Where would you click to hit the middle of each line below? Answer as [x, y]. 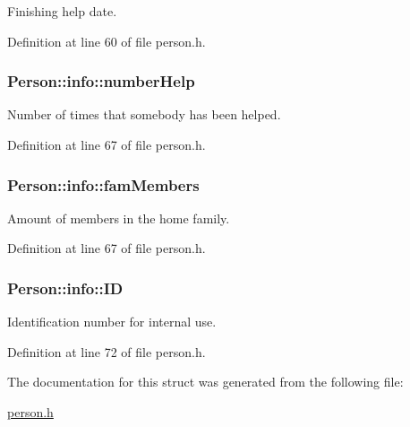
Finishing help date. [62, 11]
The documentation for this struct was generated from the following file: [205, 382]
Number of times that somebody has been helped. [144, 114]
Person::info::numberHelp [101, 81]
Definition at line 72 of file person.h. [107, 351]
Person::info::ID [65, 288]
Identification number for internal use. [112, 322]
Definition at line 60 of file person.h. [107, 41]
